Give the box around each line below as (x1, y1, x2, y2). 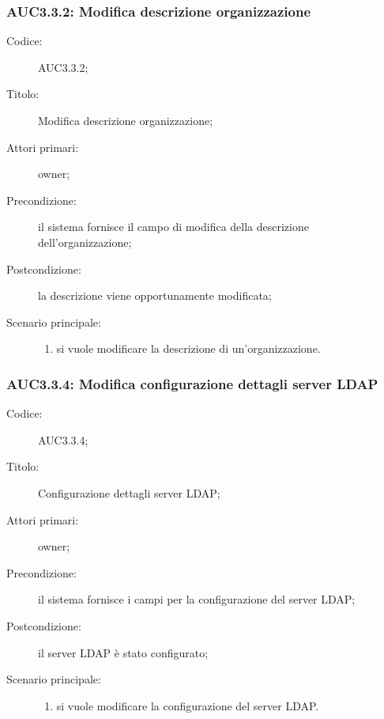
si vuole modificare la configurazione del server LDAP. (56, 697, 319, 713)
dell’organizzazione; (38, 233, 132, 250)
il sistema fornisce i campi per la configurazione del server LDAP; (38, 591, 356, 607)
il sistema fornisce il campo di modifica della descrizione (38, 218, 309, 235)
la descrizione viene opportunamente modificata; (38, 287, 272, 304)
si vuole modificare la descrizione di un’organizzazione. (56, 340, 321, 357)
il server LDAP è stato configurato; (38, 644, 209, 660)
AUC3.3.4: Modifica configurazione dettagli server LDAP (6, 373, 378, 393)
